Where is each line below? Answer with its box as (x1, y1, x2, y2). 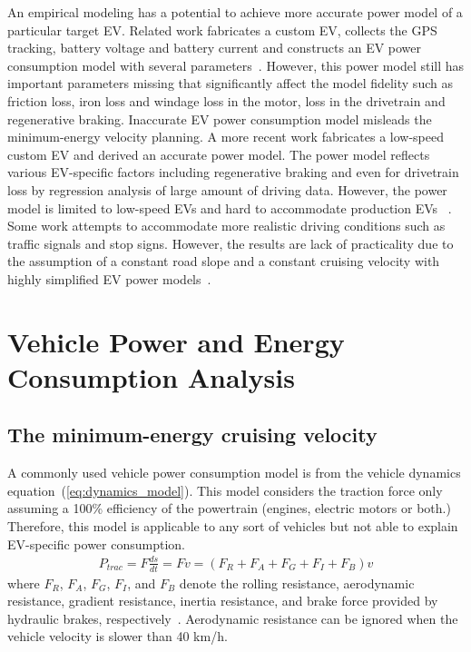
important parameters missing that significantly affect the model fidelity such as (7, 74, 453, 93)
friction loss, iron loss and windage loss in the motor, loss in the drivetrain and (7, 91, 446, 110)
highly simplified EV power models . (7, 269, 211, 288)
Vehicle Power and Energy (7, 322, 345, 360)
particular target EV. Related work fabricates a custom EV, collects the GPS (7, 20, 437, 39)
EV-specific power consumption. (7, 534, 185, 553)
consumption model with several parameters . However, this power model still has (7, 55, 465, 74)
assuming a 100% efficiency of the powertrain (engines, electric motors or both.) (7, 499, 451, 518)
